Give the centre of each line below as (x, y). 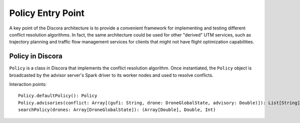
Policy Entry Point (47, 13)
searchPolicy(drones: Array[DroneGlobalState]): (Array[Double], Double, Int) (117, 110)
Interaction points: (28, 84)
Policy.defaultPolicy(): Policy (58, 96)
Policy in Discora (36, 56)
